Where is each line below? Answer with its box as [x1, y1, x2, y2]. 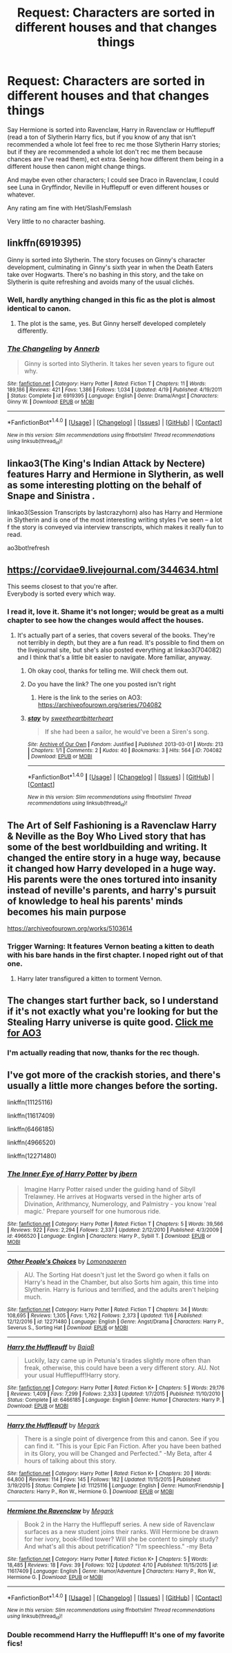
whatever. [7, 190, 36, 199]
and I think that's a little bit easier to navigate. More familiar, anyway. [17, 653, 212, 661]
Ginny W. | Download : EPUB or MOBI [7, 399, 95, 405]
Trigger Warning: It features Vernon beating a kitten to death [7, 941, 215, 951]
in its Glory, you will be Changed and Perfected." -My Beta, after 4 [23, 1449, 213, 1457]
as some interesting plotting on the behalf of [7, 479, 202, 491]
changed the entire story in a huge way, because [7, 852, 221, 864]
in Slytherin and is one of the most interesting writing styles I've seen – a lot [7, 515, 222, 524]
